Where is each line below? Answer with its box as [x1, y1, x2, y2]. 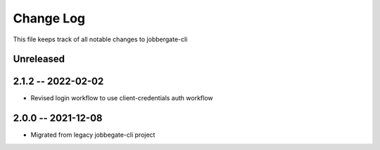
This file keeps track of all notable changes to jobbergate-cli [13, 35, 188, 43]
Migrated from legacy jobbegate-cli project [30, 130, 156, 139]
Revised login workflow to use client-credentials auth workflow [30, 94, 213, 102]
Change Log [13, 11, 86, 26]
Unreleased [13, 53, 65, 65]
